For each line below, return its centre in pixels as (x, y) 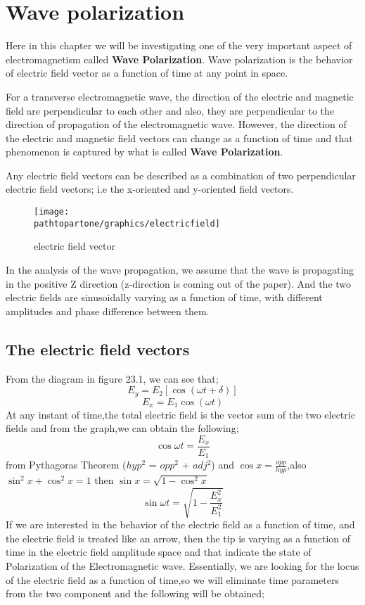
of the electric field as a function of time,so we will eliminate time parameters (172, 579)
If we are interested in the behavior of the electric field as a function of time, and (180, 524)
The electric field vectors (98, 349)
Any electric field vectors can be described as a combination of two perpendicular (181, 175)
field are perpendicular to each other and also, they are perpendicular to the (170, 110)
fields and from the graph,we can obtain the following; (122, 428)
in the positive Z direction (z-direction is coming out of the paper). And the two (179, 283)
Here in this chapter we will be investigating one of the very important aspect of (179, 45)
